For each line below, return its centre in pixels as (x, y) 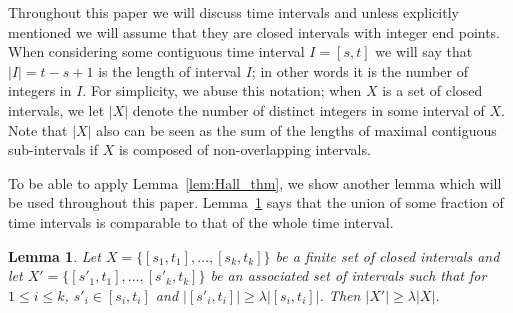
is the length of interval (170, 70)
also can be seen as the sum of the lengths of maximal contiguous (296, 129)
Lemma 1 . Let (54, 255)
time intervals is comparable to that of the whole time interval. (201, 221)
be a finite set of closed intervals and (387, 255)
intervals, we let (56, 109)
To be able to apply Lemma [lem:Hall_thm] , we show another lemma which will (255, 182)
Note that (38, 129)
